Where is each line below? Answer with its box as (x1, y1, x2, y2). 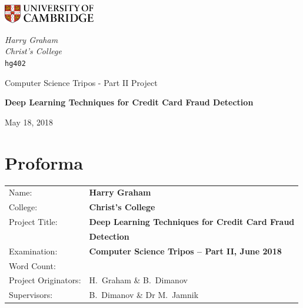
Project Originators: (9, 274, 81, 286)
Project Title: (9, 216, 58, 228)
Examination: (9, 244, 58, 257)
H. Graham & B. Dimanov (89, 274, 188, 286)
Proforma (5, 150, 84, 174)
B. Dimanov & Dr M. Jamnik (89, 289, 199, 301)
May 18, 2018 (5, 115, 54, 128)
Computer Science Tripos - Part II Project (5, 76, 158, 88)
